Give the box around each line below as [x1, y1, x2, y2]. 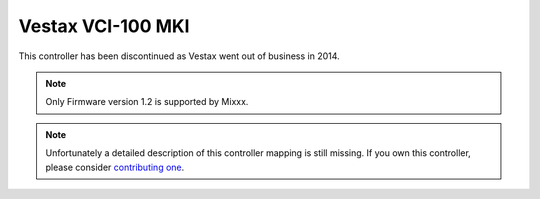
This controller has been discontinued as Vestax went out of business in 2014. [18, 50, 340, 62]
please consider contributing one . [45, 161, 185, 173]
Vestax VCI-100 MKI [18, 15, 190, 37]
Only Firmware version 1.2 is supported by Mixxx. [45, 96, 249, 108]
